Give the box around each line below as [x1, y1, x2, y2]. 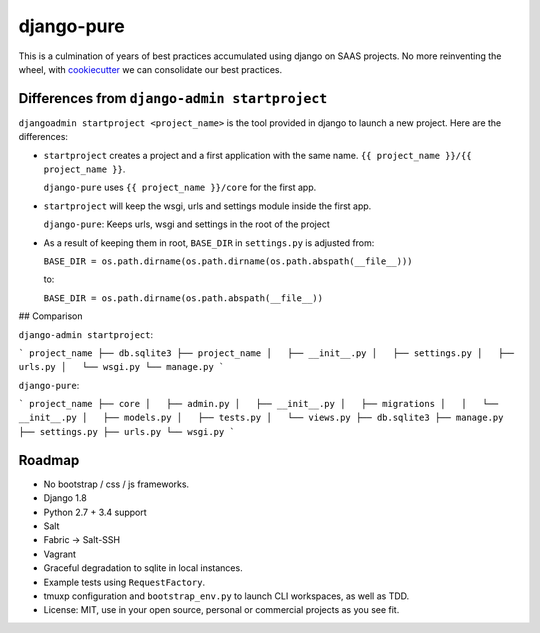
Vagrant [43, 548, 77, 560]
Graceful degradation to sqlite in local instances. [43, 562, 244, 574]
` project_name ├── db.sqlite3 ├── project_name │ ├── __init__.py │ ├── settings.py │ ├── [18, 347, 515, 359]
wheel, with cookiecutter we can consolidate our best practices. [18, 63, 283, 75]
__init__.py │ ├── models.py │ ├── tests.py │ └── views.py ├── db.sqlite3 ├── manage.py [18, 412, 504, 424]
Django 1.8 [43, 492, 87, 504]
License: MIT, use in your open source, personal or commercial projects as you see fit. [43, 604, 400, 616]
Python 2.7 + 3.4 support [43, 506, 147, 518]
